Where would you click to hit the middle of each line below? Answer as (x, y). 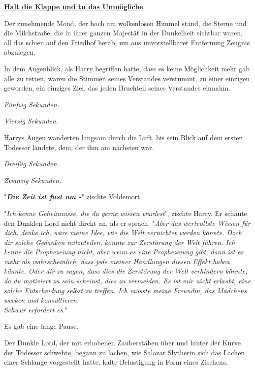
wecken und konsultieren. (42, 300)
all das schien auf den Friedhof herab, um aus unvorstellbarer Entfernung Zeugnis (127, 42)
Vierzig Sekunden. (31, 121)
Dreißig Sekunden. (32, 164)
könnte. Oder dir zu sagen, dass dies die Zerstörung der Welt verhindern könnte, (126, 271)
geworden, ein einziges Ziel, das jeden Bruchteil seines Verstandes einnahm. (117, 88)
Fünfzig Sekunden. (32, 104)
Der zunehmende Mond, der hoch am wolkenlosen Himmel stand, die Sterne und (125, 23)
